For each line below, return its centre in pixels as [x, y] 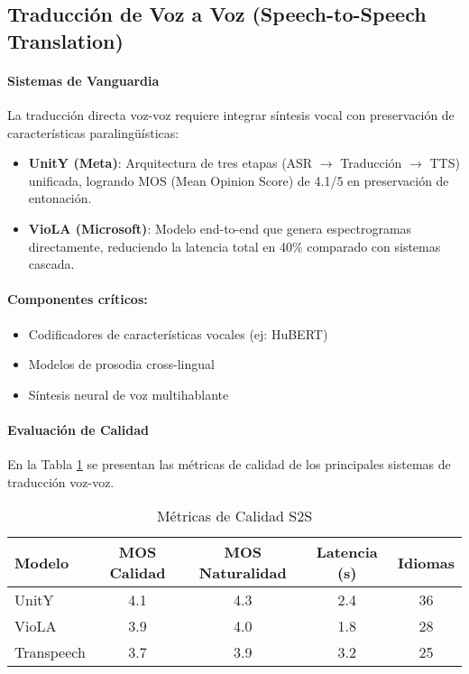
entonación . [60, 198]
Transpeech [50, 652]
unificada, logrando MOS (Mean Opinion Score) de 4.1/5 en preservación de [239, 180]
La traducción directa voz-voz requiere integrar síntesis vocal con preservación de [231, 114]
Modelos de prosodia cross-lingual [121, 364]
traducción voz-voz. [61, 481]
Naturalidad [243, 573]
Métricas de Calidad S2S [234, 516]
